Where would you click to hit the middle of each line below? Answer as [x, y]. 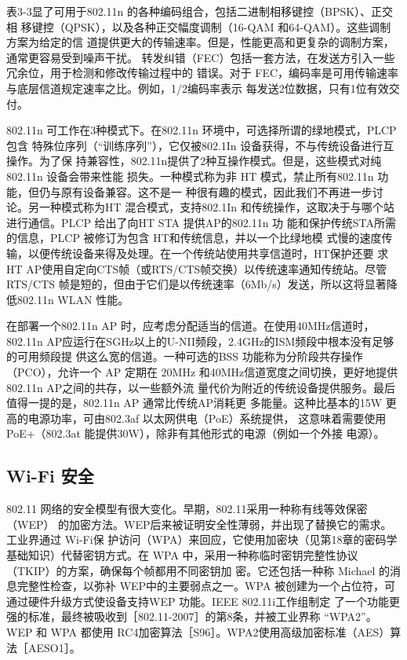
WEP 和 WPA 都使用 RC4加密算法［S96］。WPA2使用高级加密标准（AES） [198, 631]
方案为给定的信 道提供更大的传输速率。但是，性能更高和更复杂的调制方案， [200, 42]
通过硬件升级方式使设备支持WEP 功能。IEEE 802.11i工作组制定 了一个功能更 [203, 601]
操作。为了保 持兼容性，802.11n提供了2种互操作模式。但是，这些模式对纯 [194, 161]
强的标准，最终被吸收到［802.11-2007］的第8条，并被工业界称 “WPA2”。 [192, 616]
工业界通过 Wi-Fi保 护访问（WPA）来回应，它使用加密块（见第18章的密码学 [202, 539]
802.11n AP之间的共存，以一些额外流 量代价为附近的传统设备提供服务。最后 [201, 387]
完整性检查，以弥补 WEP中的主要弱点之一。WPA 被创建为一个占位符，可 [206, 586]
